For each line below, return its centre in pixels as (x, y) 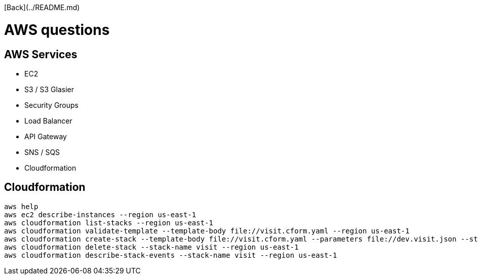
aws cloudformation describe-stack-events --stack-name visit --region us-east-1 (171, 255)
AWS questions (57, 30)
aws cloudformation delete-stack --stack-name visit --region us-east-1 (151, 247)
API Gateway (46, 136)
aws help (21, 206)
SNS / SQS (42, 152)
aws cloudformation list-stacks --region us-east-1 (109, 223)
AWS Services (41, 54)
